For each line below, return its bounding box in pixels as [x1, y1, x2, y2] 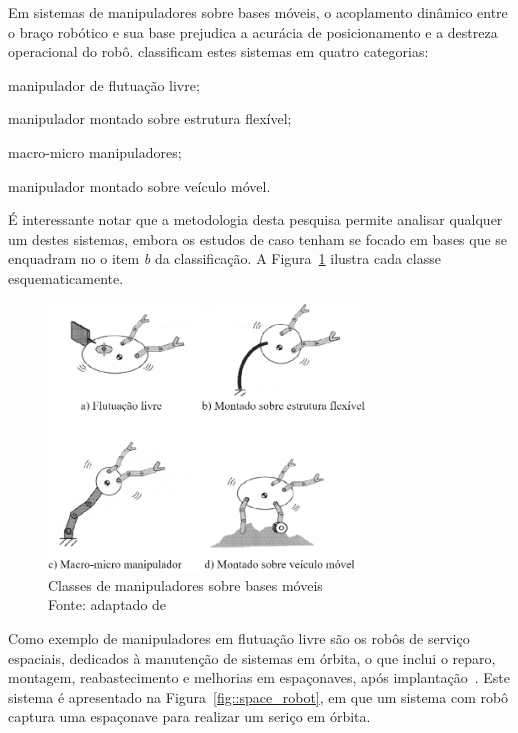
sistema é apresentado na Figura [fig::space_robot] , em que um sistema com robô [8, 686, 509, 707]
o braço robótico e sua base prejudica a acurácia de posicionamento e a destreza [8, 21, 498, 42]
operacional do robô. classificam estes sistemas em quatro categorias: [8, 41, 429, 62]
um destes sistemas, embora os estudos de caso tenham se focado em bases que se [8, 228, 508, 249]
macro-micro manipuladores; [8, 141, 182, 162]
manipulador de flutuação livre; [8, 74, 200, 95]
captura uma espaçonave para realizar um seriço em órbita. [8, 706, 371, 727]
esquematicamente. [8, 267, 124, 288]
